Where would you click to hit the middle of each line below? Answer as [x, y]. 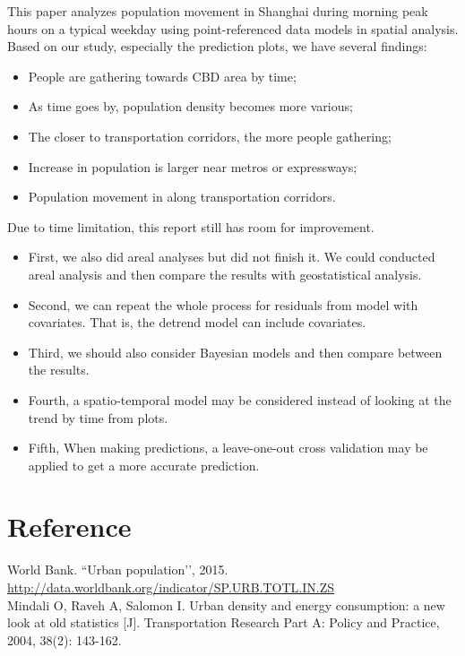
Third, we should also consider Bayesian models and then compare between [235, 352]
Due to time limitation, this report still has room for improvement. [191, 226]
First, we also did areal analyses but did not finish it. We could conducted [232, 257]
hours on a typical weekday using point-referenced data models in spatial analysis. [233, 28]
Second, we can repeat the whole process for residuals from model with [223, 304]
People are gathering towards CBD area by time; [162, 76]
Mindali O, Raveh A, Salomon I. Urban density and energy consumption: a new [226, 604]
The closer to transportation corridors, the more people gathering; [210, 136]
